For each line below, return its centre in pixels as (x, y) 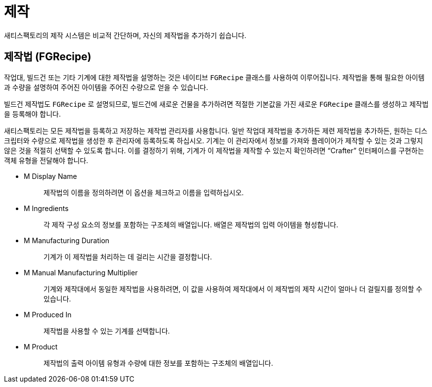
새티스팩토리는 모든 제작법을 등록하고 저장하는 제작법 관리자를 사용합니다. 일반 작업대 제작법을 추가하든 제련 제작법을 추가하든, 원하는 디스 (216, 130)
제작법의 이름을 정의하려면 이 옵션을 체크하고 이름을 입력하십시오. (144, 192)
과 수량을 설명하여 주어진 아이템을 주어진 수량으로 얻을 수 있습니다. (106, 87)
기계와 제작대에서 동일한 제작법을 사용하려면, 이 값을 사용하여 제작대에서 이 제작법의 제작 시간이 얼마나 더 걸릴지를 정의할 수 (233, 289)
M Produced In (48, 314)
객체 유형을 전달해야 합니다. (46, 160)
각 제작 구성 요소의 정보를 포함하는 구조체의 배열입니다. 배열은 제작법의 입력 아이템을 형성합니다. (191, 224)
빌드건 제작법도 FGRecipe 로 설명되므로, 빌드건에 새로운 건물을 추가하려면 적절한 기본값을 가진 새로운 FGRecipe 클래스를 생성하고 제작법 (216, 104)
